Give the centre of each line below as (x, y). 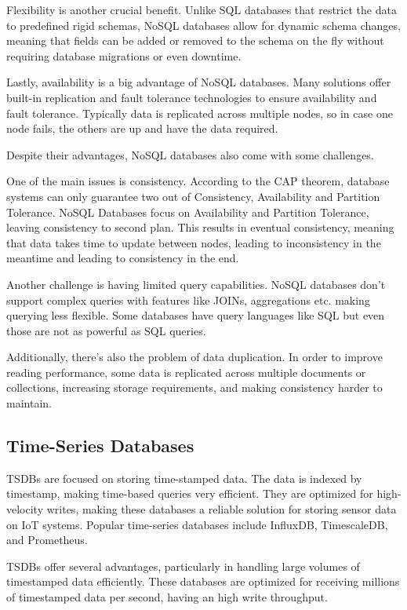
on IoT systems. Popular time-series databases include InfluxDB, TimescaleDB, (197, 524)
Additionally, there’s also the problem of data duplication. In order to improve (194, 357)
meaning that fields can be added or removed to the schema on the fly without (195, 40)
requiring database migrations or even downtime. (124, 55)
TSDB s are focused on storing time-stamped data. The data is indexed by (184, 478)
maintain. (29, 403)
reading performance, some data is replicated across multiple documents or (186, 372)
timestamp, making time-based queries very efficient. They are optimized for (190, 493)
